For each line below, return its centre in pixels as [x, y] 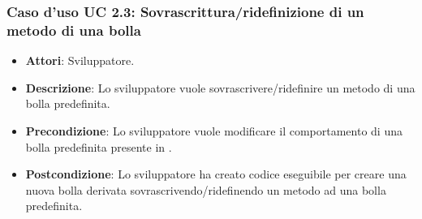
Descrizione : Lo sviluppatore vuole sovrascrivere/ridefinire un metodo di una [220, 87]
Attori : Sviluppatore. [80, 60]
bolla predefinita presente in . [99, 146]
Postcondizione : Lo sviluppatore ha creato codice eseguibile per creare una [216, 174]
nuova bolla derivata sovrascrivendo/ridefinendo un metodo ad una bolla [206, 189]
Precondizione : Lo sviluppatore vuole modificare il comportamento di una [214, 130]
